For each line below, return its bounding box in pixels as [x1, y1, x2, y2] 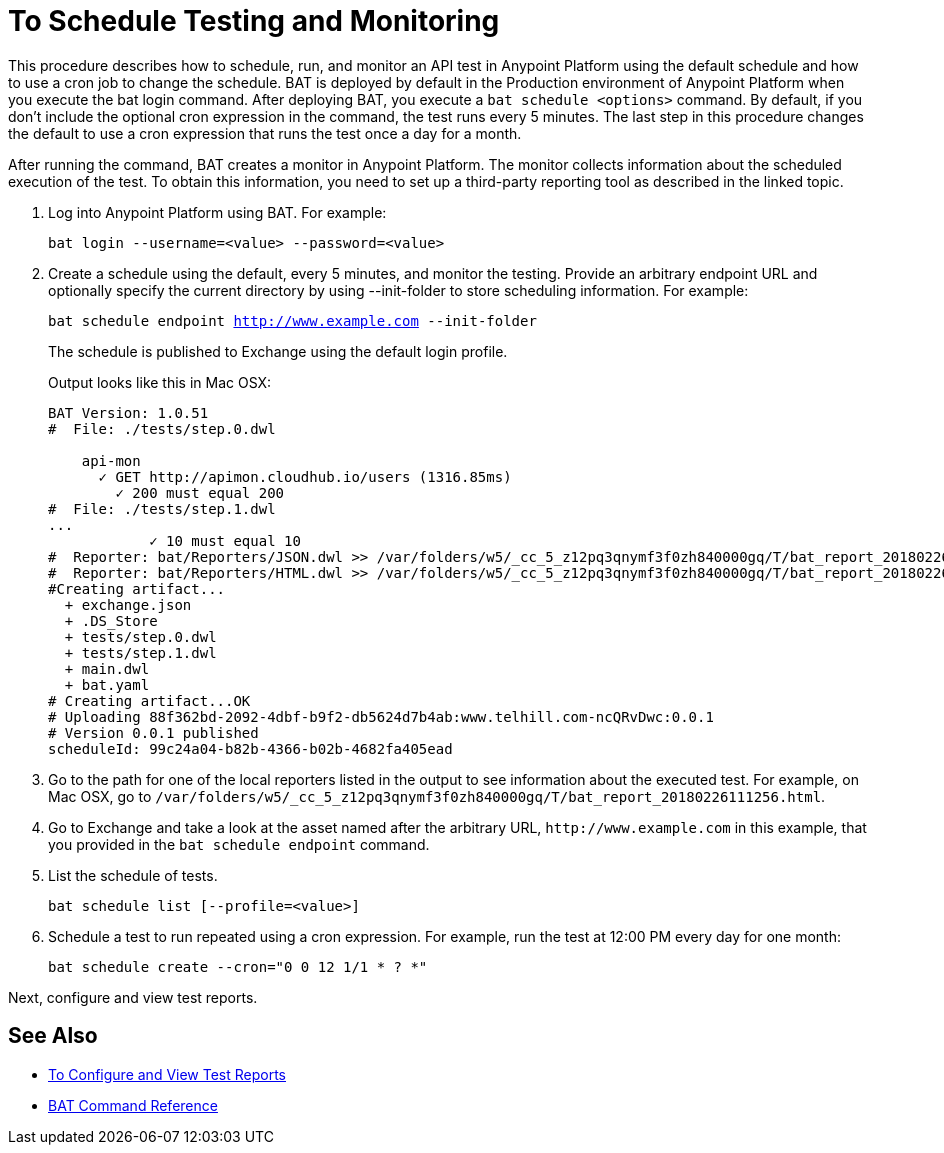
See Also [8, 1023, 98, 1049]
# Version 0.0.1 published [48, 724, 259, 741]
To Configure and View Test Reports [48, 1065, 287, 1083]
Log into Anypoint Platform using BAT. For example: [48, 203, 387, 221]
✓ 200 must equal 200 [115, 484, 285, 501]
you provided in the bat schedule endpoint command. [48, 835, 430, 853]
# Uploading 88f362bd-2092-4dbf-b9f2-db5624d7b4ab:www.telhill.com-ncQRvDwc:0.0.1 [48, 708, 714, 725]
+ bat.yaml [64, 676, 150, 693]
